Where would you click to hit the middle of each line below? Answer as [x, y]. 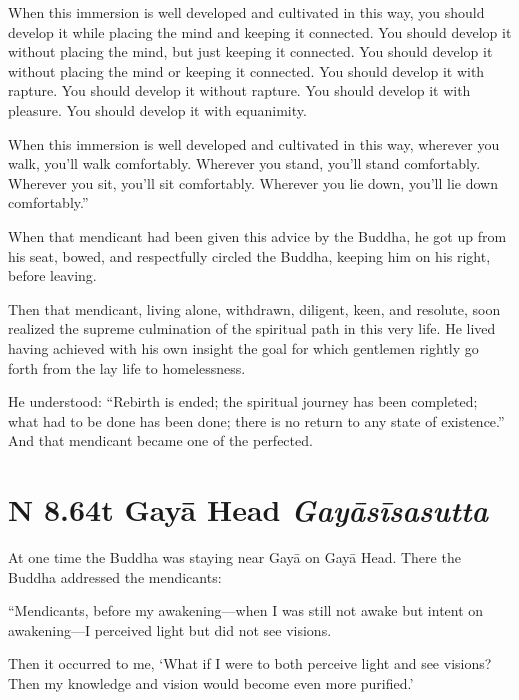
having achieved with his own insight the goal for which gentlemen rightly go [243, 347]
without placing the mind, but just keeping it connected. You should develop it [250, 51]
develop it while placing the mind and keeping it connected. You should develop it [260, 31]
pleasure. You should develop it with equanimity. [157, 109]
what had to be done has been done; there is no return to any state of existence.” [256, 420]
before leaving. [52, 275]
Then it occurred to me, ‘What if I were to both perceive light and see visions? [250, 663]
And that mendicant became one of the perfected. [160, 440]
